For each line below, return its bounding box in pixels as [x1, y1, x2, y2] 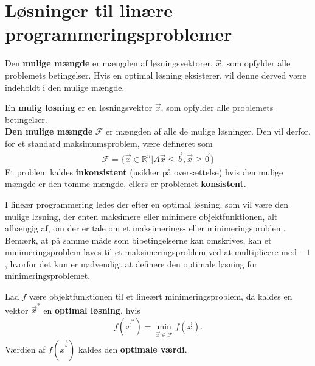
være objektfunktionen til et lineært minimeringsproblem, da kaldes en [29, 290, 292, 303]
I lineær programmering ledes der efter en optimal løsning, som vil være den [5, 197, 288, 210]
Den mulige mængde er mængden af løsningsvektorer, [5, 57, 213, 69]
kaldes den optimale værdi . [78, 342, 187, 355]
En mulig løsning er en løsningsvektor [5, 101, 153, 114]
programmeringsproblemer [5, 21, 232, 46]
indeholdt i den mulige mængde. [5, 80, 125, 93]
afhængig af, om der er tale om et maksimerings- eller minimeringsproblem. [5, 222, 286, 234]
